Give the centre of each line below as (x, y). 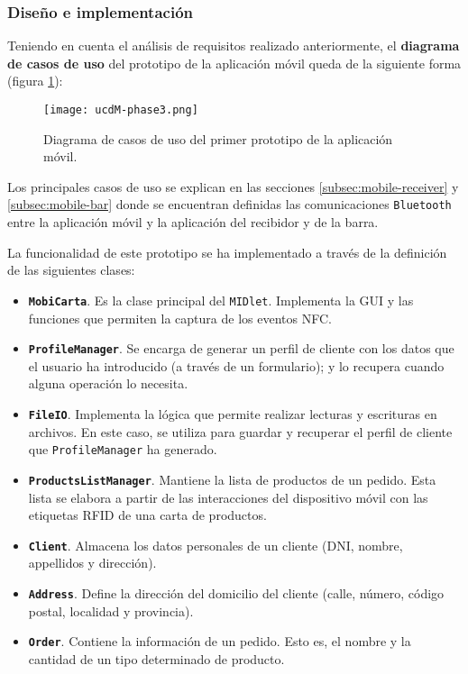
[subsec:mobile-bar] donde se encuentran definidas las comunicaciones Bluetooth (229, 204)
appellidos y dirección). (92, 563)
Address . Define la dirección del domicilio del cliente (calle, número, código (236, 592)
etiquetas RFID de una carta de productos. (147, 515)
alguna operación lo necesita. (108, 383)
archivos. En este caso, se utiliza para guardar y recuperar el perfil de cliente (240, 431)
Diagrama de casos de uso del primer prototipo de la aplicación (218, 138)
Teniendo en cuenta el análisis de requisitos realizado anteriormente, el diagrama (234, 46)
